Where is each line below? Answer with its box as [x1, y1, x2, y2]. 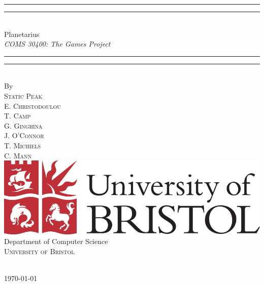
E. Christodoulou [4, 100, 61, 111]
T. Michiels [4, 140, 41, 150]
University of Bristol [4, 246, 75, 256]
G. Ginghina [4, 120, 43, 131]
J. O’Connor [4, 130, 44, 141]
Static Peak [4, 90, 43, 101]
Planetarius [4, 28, 40, 39]
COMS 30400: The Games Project [4, 38, 111, 49]
